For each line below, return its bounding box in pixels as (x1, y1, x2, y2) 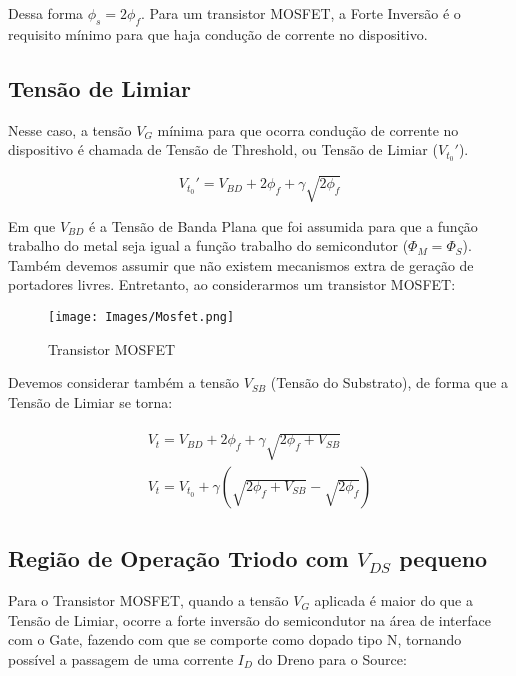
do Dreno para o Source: (257, 649, 407, 670)
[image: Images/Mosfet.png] (48, 309, 235, 324)
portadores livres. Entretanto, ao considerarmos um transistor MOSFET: (8, 274, 456, 295)
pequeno (399, 543, 488, 574)
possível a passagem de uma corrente (8, 649, 234, 670)
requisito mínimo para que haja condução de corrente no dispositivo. (8, 23, 428, 44)
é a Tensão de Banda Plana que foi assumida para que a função (89, 215, 478, 236)
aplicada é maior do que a (314, 590, 473, 611)
